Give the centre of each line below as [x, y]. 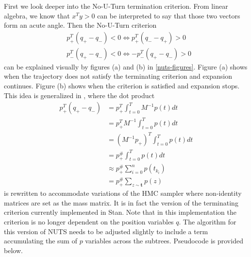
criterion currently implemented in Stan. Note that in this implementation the [120, 212]
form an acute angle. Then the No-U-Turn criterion [80, 25]
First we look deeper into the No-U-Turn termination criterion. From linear [116, 6]
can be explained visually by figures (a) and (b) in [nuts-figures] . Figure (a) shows [126, 66]
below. [13, 250]
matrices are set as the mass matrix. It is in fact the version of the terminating [121, 202]
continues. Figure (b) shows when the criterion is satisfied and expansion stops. [122, 86]
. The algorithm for [208, 221]
